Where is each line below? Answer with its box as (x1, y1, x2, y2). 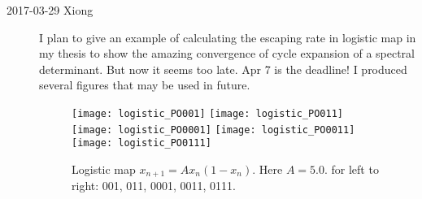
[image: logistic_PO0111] (72, 137, 211, 149)
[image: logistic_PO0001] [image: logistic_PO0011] (72, 123, 355, 136)
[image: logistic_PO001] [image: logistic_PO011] (72, 107, 343, 119)
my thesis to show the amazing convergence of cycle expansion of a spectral (39, 45, 415, 62)
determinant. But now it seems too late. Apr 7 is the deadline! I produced (39, 60, 407, 77)
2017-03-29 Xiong (7, 2, 94, 18)
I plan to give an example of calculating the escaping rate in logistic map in (39, 28, 416, 45)
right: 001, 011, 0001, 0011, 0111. (72, 177, 236, 194)
